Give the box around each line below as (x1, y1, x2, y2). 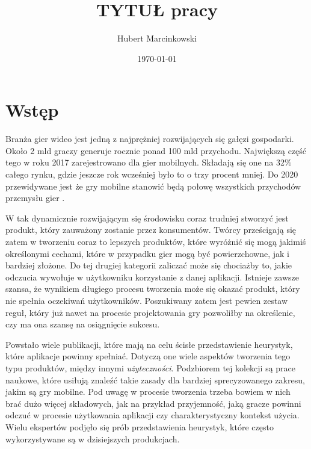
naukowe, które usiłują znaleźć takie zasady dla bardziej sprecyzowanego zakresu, (5, 373, 305, 386)
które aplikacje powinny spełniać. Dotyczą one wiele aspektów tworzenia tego (5, 350, 291, 362)
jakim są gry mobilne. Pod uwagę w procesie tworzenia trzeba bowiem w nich (5, 385, 291, 398)
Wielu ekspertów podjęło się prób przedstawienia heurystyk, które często (5, 420, 274, 433)
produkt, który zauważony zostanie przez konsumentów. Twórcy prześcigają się (5, 223, 297, 236)
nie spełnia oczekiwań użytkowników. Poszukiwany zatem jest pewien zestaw (5, 294, 288, 306)
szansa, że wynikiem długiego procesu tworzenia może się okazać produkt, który (5, 282, 300, 295)
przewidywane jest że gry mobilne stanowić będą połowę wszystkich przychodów (5, 179, 301, 192)
